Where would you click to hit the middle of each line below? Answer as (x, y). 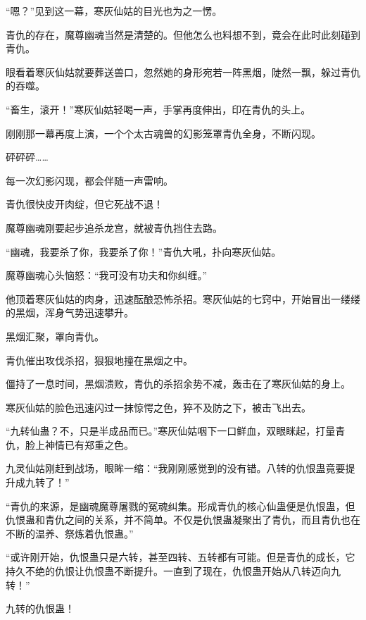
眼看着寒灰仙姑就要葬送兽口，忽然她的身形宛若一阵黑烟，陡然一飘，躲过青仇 (183, 72)
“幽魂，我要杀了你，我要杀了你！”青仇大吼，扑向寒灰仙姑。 (144, 251)
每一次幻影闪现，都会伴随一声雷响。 (89, 180)
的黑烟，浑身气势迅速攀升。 (70, 312)
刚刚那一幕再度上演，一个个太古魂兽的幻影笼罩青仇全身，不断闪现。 (163, 133)
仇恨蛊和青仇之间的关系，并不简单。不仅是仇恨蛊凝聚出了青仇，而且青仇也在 (183, 520)
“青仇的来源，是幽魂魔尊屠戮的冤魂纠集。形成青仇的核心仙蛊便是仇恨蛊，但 (181, 506)
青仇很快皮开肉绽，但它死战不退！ (84, 204)
